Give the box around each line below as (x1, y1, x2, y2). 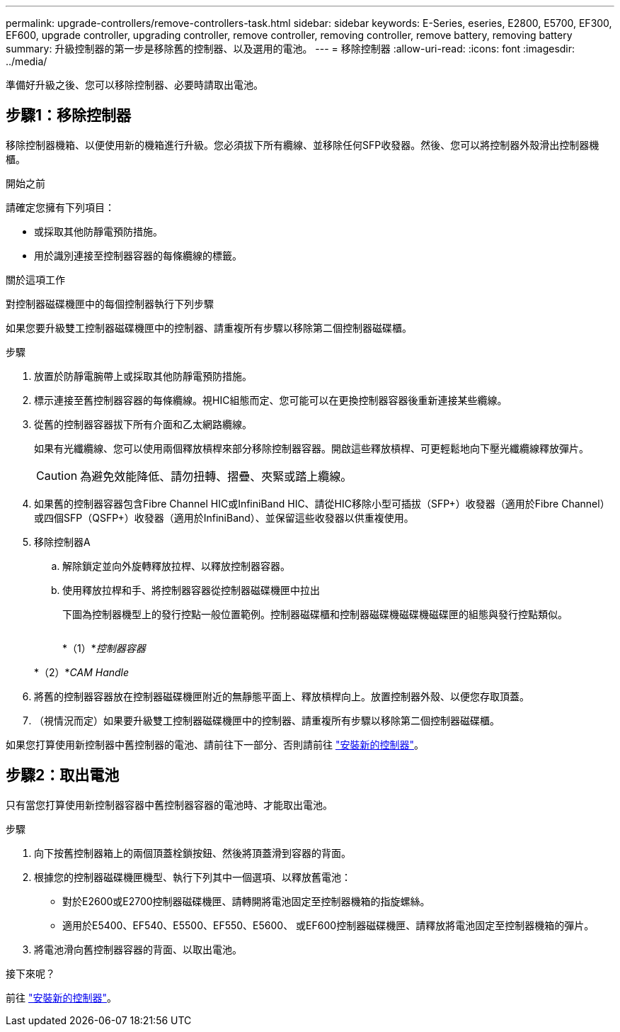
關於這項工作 (6, 273, 65, 286)
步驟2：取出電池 (6, 766, 120, 785)
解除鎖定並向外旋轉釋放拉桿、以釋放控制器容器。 (62, 559, 290, 572)
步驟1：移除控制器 (6, 106, 132, 125)
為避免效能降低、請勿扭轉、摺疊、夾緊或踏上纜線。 (80, 469, 352, 483)
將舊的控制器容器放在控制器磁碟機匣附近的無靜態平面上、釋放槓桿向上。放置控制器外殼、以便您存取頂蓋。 (34, 690, 529, 702)
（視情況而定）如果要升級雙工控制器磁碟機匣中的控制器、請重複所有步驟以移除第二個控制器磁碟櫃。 (34, 714, 500, 727)
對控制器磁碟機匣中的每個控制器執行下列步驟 (6, 297, 214, 310)
